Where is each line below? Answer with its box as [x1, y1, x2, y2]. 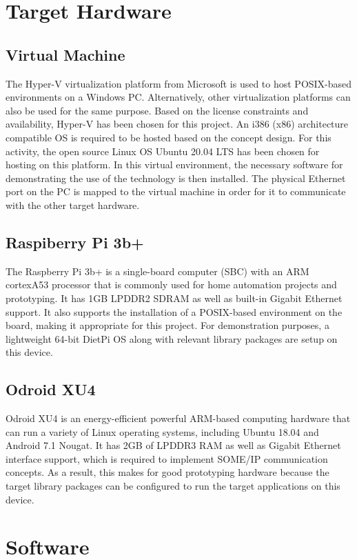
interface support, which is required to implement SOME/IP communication [6, 451, 328, 466]
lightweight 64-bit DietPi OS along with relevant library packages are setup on [6, 331, 338, 346]
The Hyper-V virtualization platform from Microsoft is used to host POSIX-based [6, 76, 352, 90]
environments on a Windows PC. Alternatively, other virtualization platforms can [6, 90, 351, 104]
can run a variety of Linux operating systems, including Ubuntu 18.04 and [6, 424, 319, 439]
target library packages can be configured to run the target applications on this [6, 479, 340, 493]
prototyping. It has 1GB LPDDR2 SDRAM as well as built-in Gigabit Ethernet [6, 290, 343, 305]
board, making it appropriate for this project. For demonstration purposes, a [6, 318, 329, 332]
